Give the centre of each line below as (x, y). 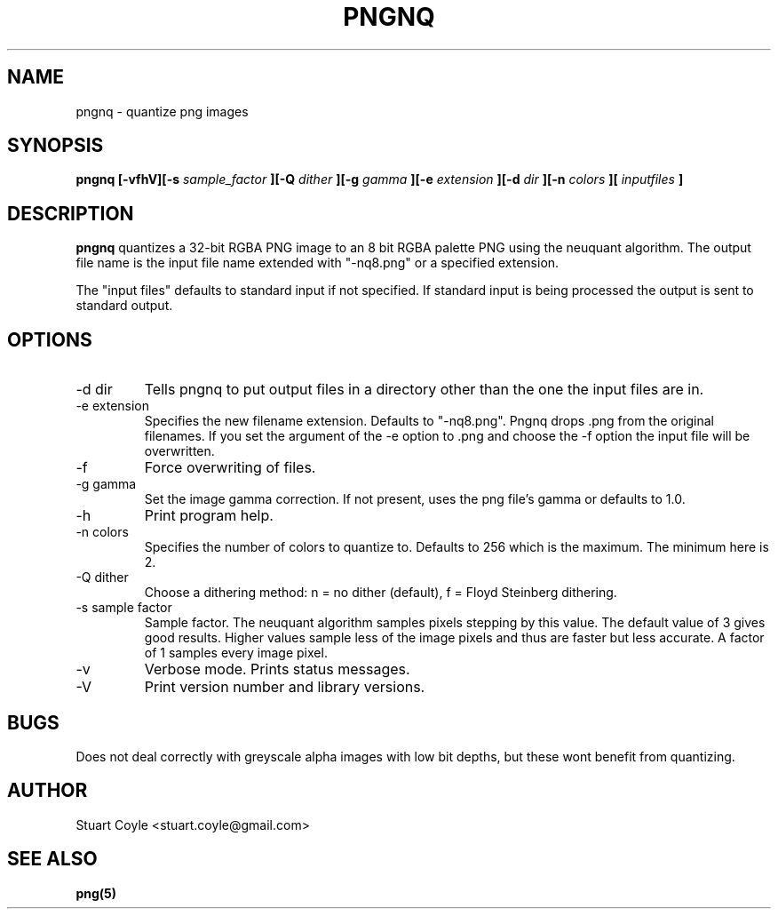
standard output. (124, 306)
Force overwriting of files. (230, 468)
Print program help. (209, 516)
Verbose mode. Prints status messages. (277, 669)
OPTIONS (50, 339)
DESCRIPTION (71, 213)
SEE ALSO (52, 859)
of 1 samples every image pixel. (236, 653)
